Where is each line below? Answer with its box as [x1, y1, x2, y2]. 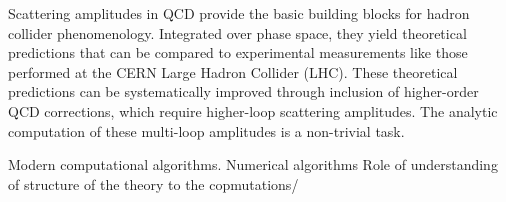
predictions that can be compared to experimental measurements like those [8, 42, 468, 63]
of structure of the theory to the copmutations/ [8, 173, 299, 194]
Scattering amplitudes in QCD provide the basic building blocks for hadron [8, 3, 470, 23]
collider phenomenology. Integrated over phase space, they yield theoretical [8, 22, 467, 43]
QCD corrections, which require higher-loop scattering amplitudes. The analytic [8, 100, 498, 121]
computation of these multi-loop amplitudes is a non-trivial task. [8, 120, 405, 141]
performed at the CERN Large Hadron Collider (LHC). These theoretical [8, 61, 458, 82]
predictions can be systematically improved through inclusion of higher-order [8, 81, 479, 102]
